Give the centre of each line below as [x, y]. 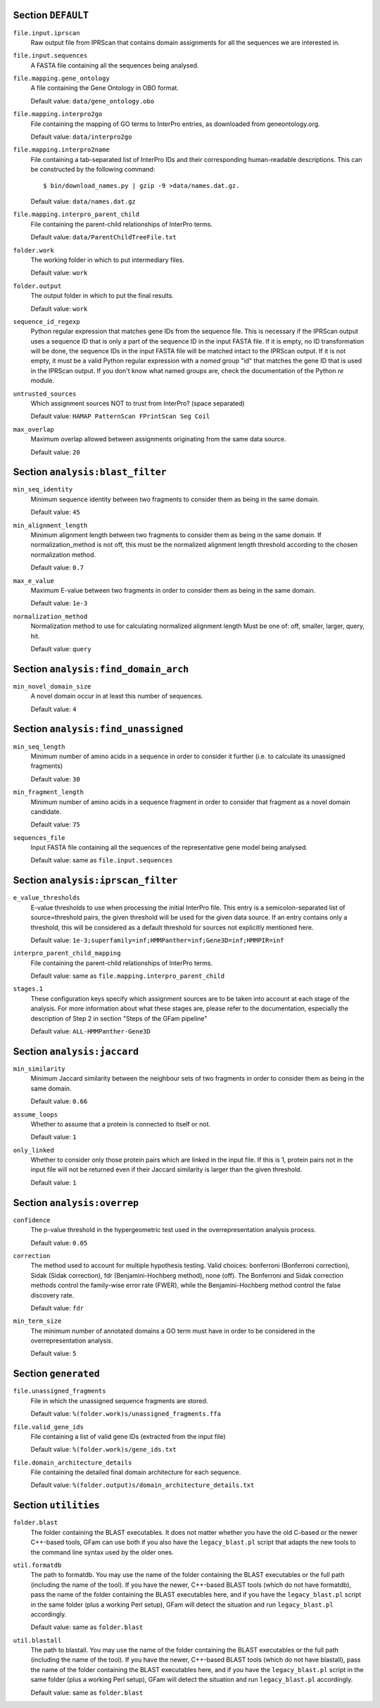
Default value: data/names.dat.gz [83, 201]
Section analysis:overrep [76, 1203]
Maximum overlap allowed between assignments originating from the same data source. [158, 439]
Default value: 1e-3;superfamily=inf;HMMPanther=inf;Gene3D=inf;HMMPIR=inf [157, 940]
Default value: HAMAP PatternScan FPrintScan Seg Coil [120, 416]
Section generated [56, 1374]
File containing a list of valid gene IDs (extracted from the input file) [128, 1436]
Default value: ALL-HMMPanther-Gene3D [90, 1031]
